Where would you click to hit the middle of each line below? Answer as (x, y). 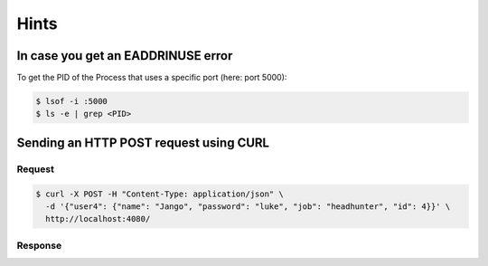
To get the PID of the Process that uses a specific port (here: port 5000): (152, 78)
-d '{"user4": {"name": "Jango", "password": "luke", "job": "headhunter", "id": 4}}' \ (248, 206)
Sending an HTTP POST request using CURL (143, 142)
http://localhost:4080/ (98, 219)
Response (39, 245)
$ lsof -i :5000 (72, 101)
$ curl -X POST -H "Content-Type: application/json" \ (160, 194)
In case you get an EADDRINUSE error (125, 56)
